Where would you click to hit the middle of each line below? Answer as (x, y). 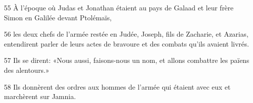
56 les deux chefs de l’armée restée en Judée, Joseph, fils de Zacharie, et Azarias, (126, 34)
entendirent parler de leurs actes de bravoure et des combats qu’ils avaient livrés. (126, 43)
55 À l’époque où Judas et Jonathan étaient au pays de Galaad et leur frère (119, 7)
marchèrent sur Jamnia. (40, 96)
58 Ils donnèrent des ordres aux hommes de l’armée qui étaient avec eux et (117, 86)
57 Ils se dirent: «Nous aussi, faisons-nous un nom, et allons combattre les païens (127, 60)
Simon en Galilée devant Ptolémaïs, (58, 17)
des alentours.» (27, 70)
